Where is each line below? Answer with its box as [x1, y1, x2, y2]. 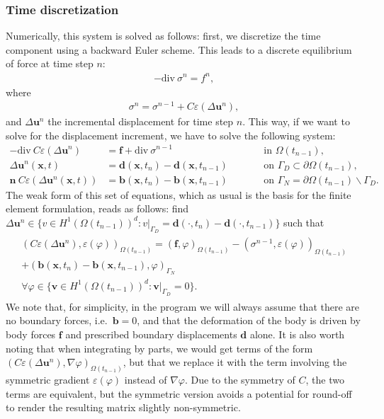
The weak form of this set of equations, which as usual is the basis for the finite [6, 187, 351, 202]
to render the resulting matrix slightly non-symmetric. [6, 400, 241, 415]
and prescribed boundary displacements [65, 327, 237, 342]
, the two [305, 372, 344, 387]
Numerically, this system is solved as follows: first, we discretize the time [6, 28, 321, 43]
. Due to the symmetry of [184, 372, 295, 387]
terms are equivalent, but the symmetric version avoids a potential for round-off [6, 386, 352, 401]
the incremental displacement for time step [47, 114, 234, 129]
